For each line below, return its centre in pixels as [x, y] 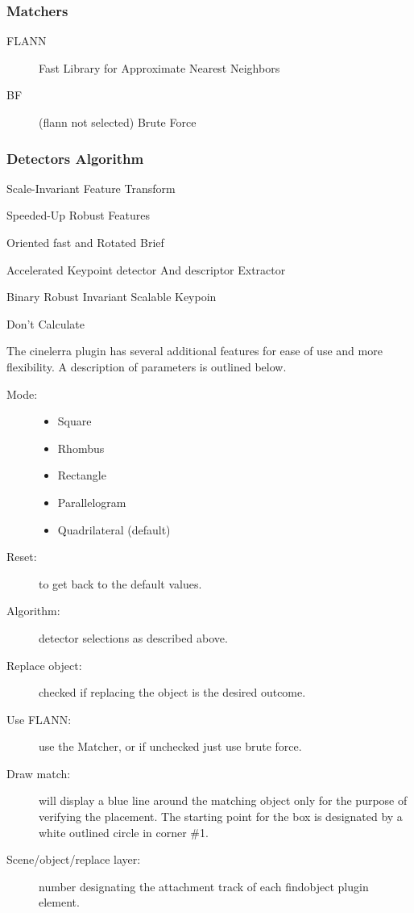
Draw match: [39, 773]
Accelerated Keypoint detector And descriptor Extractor [146, 269]
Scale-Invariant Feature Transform [91, 188]
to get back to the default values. [120, 583]
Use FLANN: [39, 719]
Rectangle [82, 475]
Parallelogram [92, 502]
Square [75, 421]
